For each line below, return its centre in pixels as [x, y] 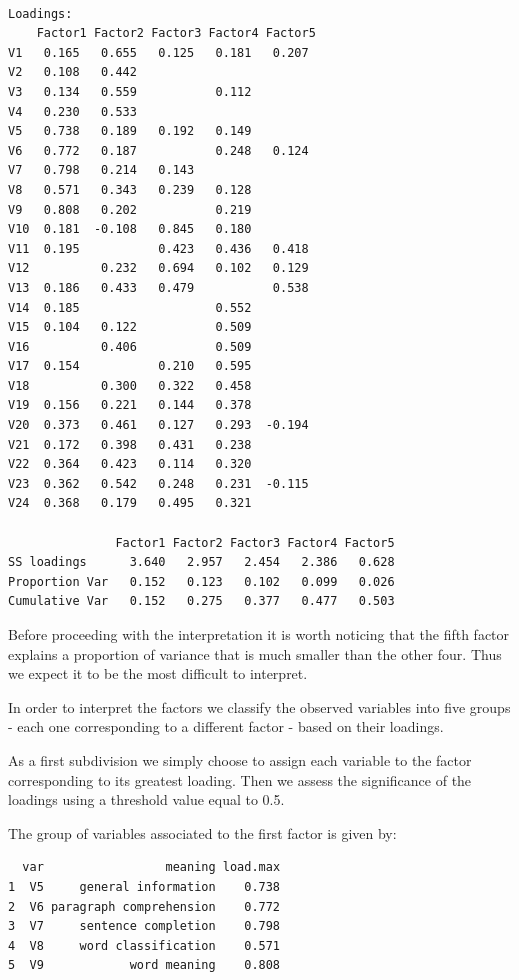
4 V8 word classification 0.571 [144, 945]
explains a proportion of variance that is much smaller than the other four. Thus [255, 653]
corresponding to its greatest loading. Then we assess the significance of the [240, 779]
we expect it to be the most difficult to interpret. [158, 673]
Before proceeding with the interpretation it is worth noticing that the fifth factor [259, 634]
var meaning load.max [151, 867]
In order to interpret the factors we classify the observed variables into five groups [259, 706]
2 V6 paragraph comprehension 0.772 [144, 906]
